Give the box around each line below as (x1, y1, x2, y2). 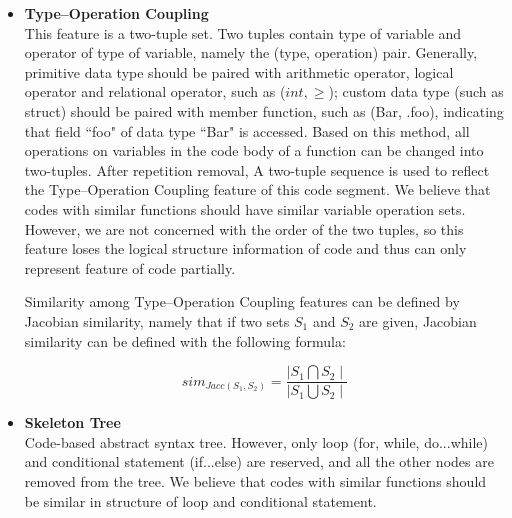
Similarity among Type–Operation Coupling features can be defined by (24, 291, 460, 312)
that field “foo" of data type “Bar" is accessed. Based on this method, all (24, 120, 470, 141)
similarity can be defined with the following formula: (24, 330, 346, 351)
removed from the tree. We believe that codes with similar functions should (24, 470, 487, 491)
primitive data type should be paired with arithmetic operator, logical (24, 61, 454, 82)
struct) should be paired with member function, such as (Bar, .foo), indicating (24, 100, 504, 121)
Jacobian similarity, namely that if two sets (24, 310, 290, 331)
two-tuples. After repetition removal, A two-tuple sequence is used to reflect (24, 159, 490, 180)
